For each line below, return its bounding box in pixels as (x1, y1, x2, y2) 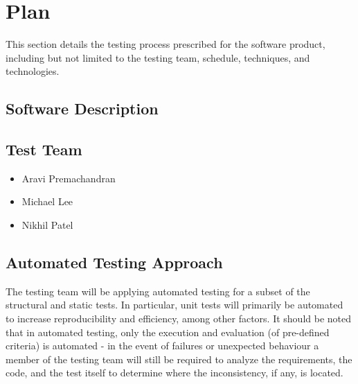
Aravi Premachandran (21, 171, 116, 185)
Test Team (6, 139, 82, 160)
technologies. (6, 64, 60, 78)
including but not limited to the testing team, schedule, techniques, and (6, 50, 310, 64)
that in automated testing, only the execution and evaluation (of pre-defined (6, 324, 330, 339)
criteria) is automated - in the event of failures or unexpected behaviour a (6, 338, 319, 353)
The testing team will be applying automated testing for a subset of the (6, 283, 310, 298)
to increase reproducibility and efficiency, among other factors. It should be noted (6, 311, 351, 326)
